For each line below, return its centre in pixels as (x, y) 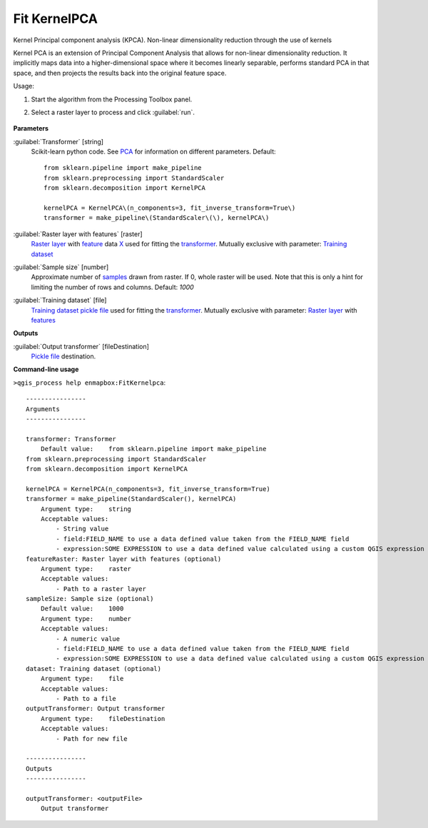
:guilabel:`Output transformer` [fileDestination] (81, 346)
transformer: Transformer (71, 439)
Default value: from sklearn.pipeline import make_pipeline (153, 449)
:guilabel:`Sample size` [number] (61, 267)
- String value (82, 529)
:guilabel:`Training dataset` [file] (60, 301)
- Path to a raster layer (101, 589)
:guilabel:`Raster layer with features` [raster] (78, 234)
